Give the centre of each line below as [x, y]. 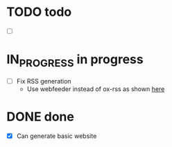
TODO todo [39, 12]
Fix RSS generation [44, 81]
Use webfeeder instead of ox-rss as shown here [96, 89]
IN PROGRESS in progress [75, 61]
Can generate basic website [57, 136]
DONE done [40, 116]
